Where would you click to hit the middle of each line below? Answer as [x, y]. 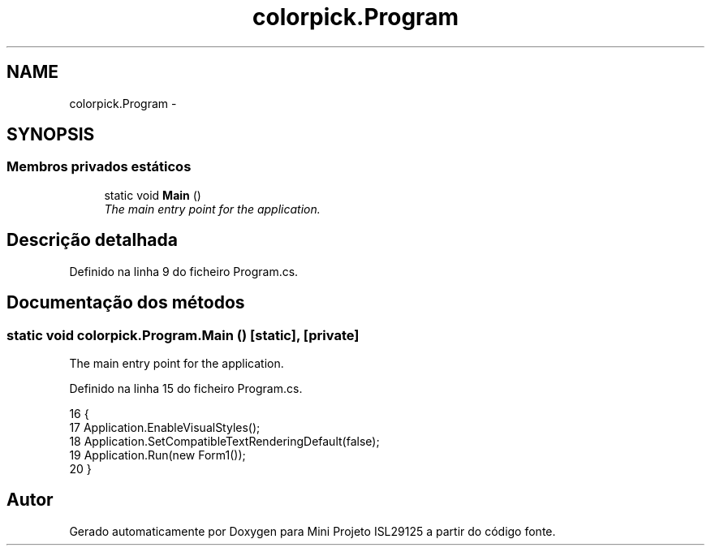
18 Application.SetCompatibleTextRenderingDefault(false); [224, 441]
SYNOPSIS [51, 135]
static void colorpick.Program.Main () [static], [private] [183, 335]
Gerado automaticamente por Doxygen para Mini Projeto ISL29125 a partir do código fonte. [312, 531]
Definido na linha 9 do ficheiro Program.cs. [184, 271]
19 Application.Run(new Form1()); [157, 455]
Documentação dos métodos [126, 303]
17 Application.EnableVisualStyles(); [165, 427]
